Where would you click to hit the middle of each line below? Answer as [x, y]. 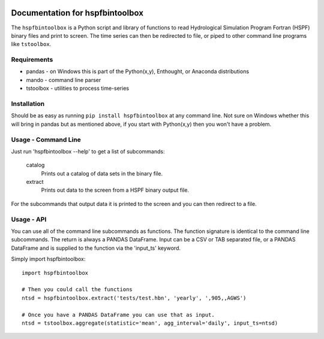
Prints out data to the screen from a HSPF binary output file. [115, 190]
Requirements [32, 60]
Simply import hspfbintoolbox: [48, 259]
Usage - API [29, 219]
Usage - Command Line [46, 140]
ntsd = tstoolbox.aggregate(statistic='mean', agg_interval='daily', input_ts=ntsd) [150, 323]
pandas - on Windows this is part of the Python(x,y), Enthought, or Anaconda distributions [137, 71]
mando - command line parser [64, 80]
